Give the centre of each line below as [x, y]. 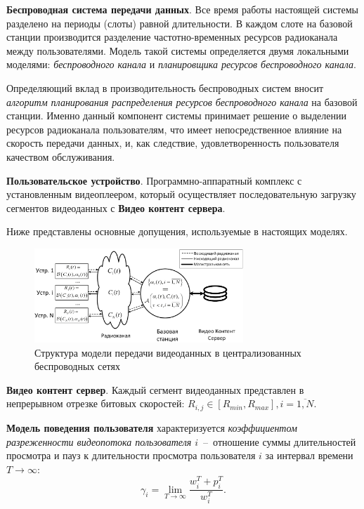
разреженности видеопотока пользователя [99, 441]
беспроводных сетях [77, 366]
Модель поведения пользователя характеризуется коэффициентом [152, 427]
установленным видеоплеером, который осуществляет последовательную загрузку [181, 194]
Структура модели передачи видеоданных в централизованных [168, 352]
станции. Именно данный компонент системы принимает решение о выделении [176, 115]
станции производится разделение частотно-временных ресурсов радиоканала [172, 37]
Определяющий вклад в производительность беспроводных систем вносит [165, 87]
